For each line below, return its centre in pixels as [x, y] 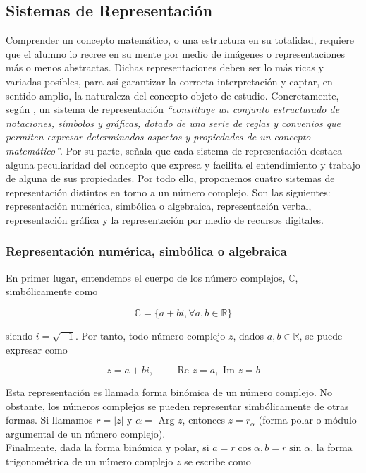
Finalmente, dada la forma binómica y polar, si [108, 447]
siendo [19, 335]
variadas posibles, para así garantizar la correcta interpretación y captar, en [169, 81]
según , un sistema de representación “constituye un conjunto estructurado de [173, 109]
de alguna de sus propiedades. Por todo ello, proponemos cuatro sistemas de [170, 178]
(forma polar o [290, 420]
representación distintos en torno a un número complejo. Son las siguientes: [168, 192]
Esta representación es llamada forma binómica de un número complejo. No [169, 392]
